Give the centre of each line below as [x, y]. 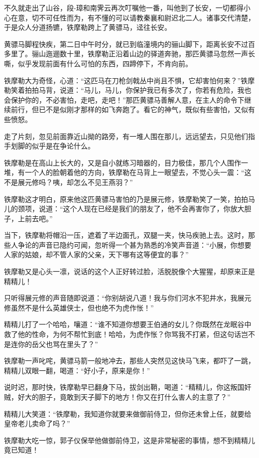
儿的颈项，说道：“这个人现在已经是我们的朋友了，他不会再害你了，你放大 [124, 209]
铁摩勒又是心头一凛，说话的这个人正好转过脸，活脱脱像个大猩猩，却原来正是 [129, 271]
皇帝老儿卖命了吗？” [37, 423]
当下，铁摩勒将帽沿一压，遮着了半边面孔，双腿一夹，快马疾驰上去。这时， [126, 235]
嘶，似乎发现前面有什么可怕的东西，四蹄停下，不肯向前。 [98, 63]
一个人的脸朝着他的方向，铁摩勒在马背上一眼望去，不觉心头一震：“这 [138, 172]
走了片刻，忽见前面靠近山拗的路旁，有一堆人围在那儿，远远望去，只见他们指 [129, 136]
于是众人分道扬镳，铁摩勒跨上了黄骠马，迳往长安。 [88, 27]
